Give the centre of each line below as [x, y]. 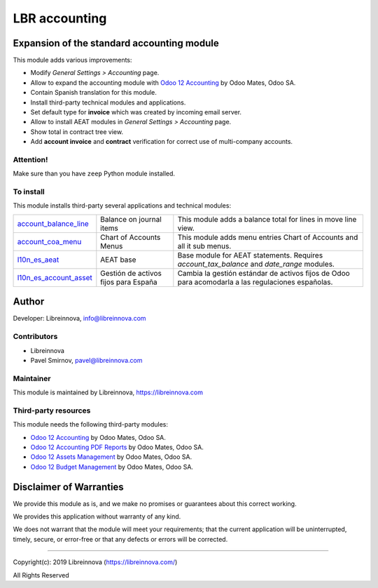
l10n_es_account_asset [55, 277]
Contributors [35, 337]
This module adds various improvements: [72, 60]
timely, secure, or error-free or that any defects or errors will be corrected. [120, 539]
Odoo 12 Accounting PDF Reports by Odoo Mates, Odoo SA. [117, 447]
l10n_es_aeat [38, 260]
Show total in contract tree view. [77, 132]
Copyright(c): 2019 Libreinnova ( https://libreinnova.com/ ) [95, 562]
